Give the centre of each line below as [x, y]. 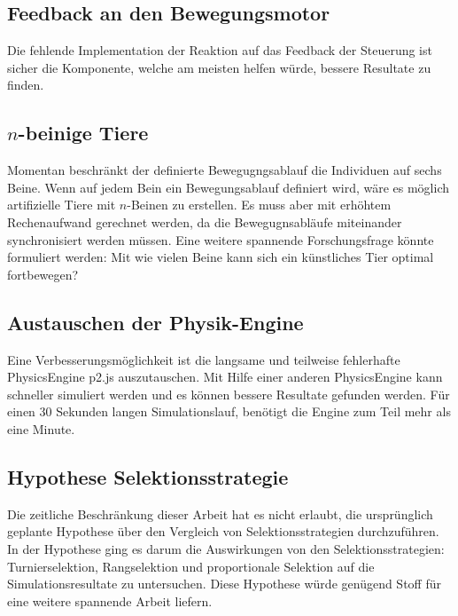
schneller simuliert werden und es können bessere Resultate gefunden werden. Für [229, 394]
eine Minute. [41, 428]
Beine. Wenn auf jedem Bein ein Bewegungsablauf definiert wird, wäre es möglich [228, 187]
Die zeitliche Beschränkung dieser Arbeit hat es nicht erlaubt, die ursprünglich [220, 513]
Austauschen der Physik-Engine [155, 322]
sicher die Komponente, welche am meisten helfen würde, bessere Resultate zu [219, 67]
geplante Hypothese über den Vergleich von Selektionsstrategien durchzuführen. [223, 531]
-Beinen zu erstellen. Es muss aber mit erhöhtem [259, 205]
